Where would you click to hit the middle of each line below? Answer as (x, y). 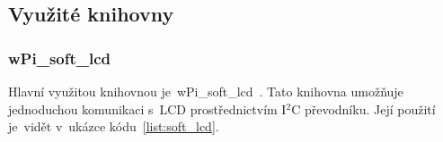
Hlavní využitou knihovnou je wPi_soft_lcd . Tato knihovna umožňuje (206, 91)
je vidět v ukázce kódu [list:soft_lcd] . (114, 126)
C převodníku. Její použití (363, 109)
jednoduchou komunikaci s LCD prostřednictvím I (147, 109)
